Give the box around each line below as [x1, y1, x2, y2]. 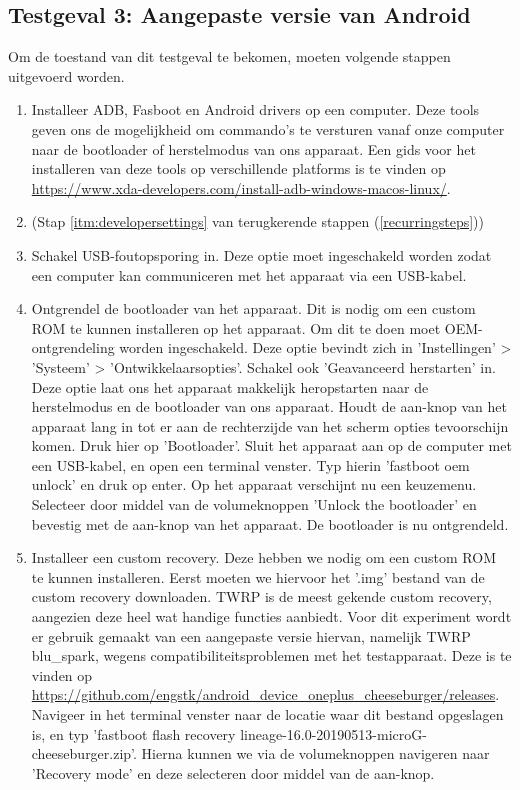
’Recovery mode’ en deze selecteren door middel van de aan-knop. [31, 762, 435, 783]
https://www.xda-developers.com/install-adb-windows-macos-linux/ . [31, 177, 451, 198]
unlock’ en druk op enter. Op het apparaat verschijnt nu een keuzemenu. [31, 474, 477, 495]
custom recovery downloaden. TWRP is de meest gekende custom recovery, [31, 586, 492, 607]
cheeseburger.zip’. [31, 743, 137, 764]
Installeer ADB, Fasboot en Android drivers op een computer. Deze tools [31, 99, 480, 120]
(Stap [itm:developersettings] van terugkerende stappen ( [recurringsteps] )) [31, 211, 484, 232]
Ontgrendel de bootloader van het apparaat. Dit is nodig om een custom [31, 298, 476, 319]
